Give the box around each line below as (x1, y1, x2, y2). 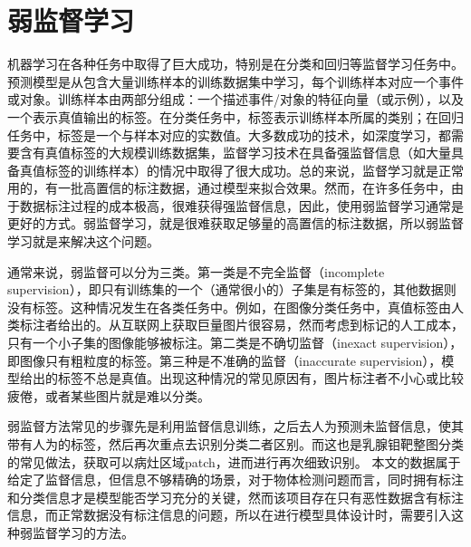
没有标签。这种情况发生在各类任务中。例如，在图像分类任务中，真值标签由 (7, 297, 451, 316)
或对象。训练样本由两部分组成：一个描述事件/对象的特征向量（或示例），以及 (7, 90, 464, 109)
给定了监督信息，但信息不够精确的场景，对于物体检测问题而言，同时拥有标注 (7, 470, 464, 489)
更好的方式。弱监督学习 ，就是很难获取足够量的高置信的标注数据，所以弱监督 (7, 214, 464, 233)
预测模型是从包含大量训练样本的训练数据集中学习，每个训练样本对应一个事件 (7, 72, 464, 91)
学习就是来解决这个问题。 (7, 232, 159, 251)
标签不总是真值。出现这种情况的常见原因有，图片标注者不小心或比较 (57, 369, 464, 388)
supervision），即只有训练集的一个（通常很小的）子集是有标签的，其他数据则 (7, 280, 457, 299)
